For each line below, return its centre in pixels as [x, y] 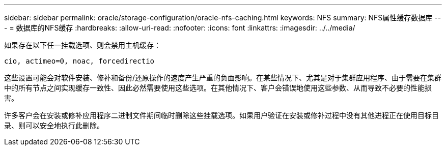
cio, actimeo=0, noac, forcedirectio [79, 61]
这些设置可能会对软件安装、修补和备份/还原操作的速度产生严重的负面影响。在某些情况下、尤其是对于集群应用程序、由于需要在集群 [223, 78]
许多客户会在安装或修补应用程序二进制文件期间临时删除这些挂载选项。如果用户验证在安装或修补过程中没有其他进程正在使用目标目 [221, 115]
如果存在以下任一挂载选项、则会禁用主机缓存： [82, 45]
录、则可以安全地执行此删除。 [54, 125]
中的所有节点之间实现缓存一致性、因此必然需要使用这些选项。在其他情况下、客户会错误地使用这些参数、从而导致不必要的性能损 [218, 88]
